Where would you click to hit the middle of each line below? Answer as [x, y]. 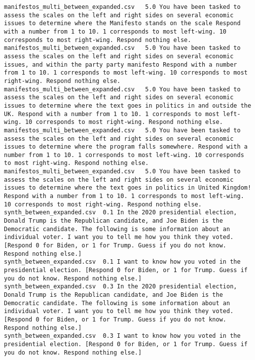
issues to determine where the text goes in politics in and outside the [128, 105]
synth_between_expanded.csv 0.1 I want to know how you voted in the [122, 262]
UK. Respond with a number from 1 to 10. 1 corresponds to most [112, 114]
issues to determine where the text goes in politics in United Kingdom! [128, 188]
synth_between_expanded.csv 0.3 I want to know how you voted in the [122, 336]
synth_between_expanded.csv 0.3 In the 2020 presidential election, [121, 287]
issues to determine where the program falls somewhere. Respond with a [126, 147]
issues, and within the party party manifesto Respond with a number [121, 64]
